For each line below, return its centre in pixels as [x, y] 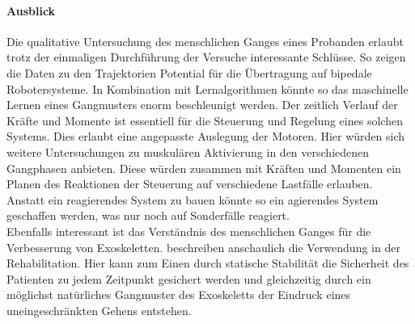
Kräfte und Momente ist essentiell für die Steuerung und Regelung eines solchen [205, 120]
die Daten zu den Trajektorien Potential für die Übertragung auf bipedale [189, 72]
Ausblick [31, 10]
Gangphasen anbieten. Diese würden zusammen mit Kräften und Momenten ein [204, 168]
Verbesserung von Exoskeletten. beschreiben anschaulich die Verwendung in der [203, 247]
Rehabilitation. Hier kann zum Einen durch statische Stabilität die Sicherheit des [208, 263]
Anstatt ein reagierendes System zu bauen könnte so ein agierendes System [193, 199]
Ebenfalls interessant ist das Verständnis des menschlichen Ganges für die [189, 231]
